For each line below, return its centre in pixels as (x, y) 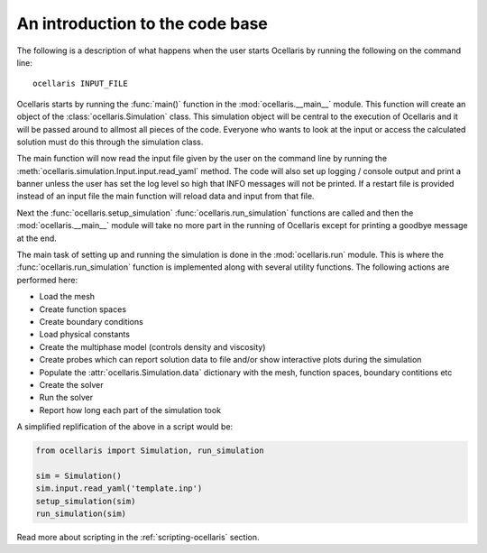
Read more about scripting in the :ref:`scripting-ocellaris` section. (138, 538)
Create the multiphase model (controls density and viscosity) (152, 346)
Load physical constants (85, 335)
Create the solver (71, 384)
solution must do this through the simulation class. (110, 142)
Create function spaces (83, 309)
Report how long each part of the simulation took (130, 410)
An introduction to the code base (142, 23)
